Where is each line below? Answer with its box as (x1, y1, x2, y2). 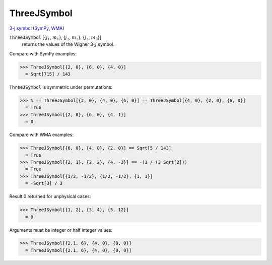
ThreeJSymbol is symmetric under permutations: (9, 84, 113, 90)
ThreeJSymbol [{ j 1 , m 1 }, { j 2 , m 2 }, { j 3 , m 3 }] (9, 34, 102, 41)
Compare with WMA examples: (9, 131, 74, 138)
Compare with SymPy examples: (9, 50, 77, 56)
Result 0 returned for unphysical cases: (9, 193, 91, 200)
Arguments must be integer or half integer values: (9, 227, 113, 233)
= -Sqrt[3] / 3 (25, 180, 63, 186)
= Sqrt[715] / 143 (25, 71, 71, 77)
